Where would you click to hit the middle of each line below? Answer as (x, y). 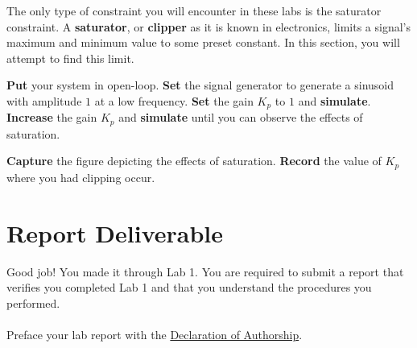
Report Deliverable (115, 232)
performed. (33, 302)
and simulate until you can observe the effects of (241, 117)
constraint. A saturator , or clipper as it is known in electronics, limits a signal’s (209, 26)
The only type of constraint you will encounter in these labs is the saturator (194, 10)
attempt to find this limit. (70, 58)
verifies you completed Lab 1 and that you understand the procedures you (189, 287)
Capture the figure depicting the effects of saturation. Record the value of (194, 161)
